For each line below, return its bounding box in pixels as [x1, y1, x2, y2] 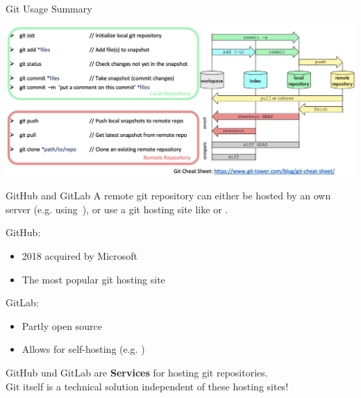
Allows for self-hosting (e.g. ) [22, 342, 145, 356]
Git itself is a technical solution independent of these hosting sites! [6, 379, 289, 393]
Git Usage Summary [6, 1, 92, 15]
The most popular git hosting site [22, 272, 165, 286]
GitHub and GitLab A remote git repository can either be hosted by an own [6, 188, 331, 203]
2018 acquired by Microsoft [22, 249, 138, 263]
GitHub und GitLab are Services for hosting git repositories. [6, 365, 268, 379]
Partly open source [22, 318, 102, 333]
